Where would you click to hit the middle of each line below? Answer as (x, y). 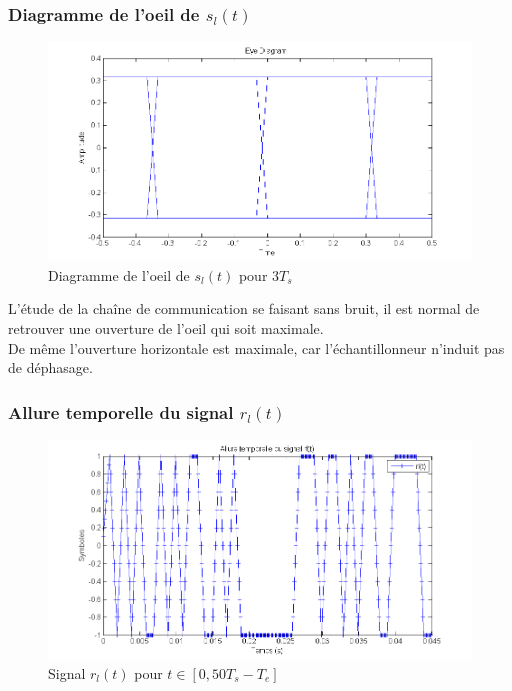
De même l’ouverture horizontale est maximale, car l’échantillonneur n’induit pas (256, 347)
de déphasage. (50, 367)
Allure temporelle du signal (121, 411)
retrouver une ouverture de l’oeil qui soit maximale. (166, 327)
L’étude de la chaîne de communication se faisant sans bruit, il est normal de (244, 308)
